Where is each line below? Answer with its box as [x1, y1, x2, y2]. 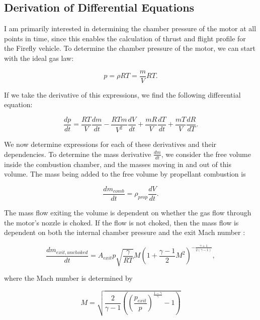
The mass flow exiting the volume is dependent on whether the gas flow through [4, 207, 251, 217]
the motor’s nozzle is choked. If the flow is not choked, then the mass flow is [4, 217, 239, 227]
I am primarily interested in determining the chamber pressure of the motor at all [4, 23, 256, 34]
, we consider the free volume [161, 148, 251, 159]
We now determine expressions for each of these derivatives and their [4, 139, 217, 149]
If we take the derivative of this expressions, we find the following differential [4, 89, 241, 100]
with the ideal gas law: [4, 52, 74, 63]
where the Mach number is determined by [4, 273, 133, 283]
